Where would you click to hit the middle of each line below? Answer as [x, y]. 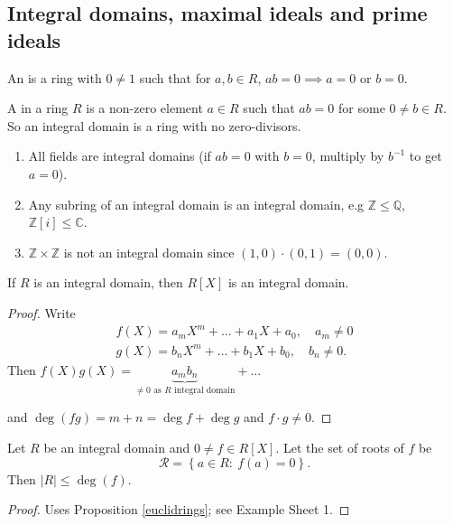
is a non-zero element [144, 108]
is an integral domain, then [108, 282]
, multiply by [348, 156]
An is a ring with [55, 77]
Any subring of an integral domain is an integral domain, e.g [196, 204]
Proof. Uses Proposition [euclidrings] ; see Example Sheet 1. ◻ [179, 509]
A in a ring [38, 108]
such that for [175, 77]
